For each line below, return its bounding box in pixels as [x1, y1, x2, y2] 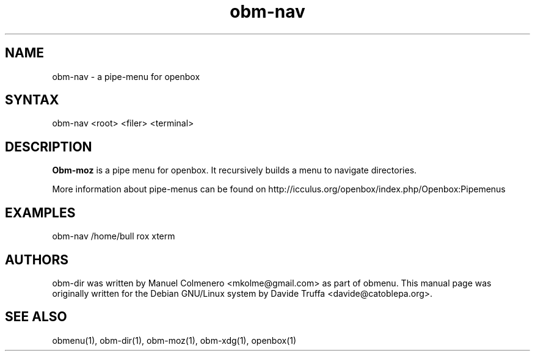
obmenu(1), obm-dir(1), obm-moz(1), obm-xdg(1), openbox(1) [52, 335, 297, 346]
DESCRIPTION [5, 139, 92, 154]
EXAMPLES [5, 205, 76, 220]
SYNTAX [5, 92, 59, 108]
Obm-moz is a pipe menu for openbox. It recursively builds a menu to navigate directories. [52, 165, 417, 176]
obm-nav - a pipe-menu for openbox [52, 71, 200, 82]
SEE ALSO [5, 309, 67, 325]
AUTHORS [5, 252, 69, 267]
